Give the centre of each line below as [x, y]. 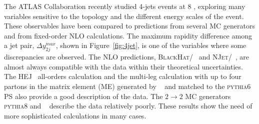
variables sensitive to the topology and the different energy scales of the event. [124, 16]
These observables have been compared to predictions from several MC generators [129, 26]
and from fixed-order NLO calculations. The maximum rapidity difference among [128, 35]
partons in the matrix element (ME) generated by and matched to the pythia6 [127, 86]
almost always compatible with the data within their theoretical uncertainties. [123, 66]
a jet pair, [19, 45]
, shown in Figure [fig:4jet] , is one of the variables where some [151, 45]
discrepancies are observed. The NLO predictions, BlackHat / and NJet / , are [126, 57]
